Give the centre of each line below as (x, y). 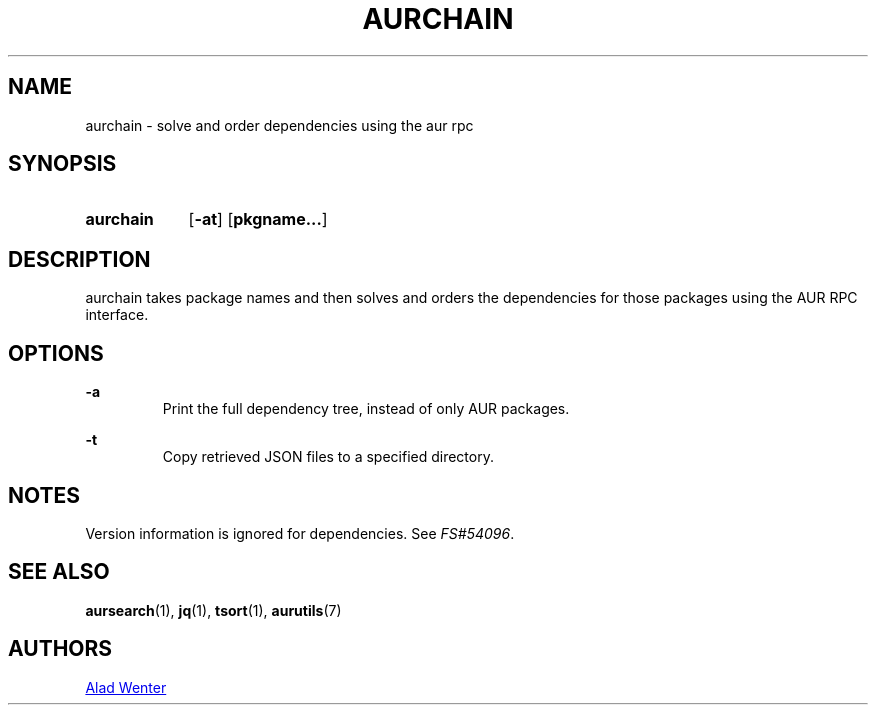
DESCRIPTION (79, 259)
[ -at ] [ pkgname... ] (258, 219)
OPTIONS (56, 353)
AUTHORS (60, 649)
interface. (117, 315)
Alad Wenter (126, 687)
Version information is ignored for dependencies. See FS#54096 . (300, 533)
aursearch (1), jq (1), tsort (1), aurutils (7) (213, 610)
